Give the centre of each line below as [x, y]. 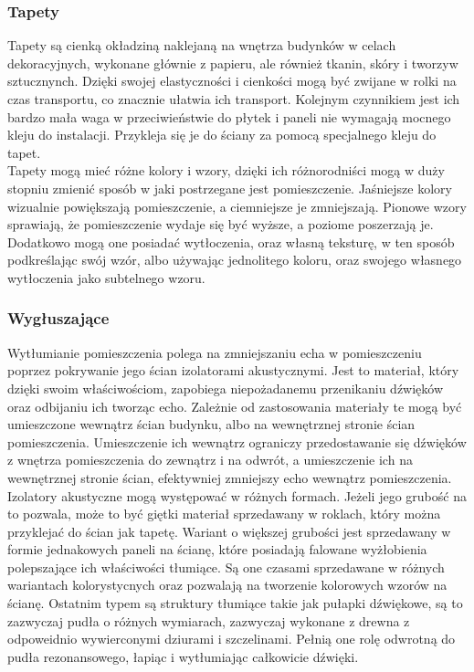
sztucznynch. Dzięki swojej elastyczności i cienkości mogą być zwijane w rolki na [232, 81]
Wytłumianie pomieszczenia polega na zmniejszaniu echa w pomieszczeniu [215, 352]
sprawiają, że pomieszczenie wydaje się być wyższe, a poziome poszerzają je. [221, 224]
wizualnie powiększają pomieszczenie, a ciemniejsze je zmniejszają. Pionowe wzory [237, 206]
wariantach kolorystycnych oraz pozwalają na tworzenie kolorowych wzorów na [227, 585]
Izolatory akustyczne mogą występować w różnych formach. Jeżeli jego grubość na [237, 495]
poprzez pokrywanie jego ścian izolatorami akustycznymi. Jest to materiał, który [233, 370]
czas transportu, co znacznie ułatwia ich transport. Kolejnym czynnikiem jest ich [234, 99]
